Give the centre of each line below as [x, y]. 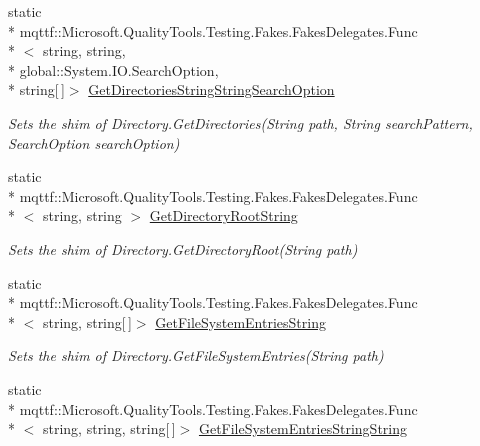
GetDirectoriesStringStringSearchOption [211, 89]
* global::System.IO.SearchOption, [113, 69]
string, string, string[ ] [109, 428]
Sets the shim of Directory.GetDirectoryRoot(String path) [183, 248]
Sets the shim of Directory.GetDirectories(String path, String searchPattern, [240, 122]
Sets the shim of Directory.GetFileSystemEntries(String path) [196, 355]
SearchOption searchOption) [94, 142]
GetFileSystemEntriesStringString [303, 428]
